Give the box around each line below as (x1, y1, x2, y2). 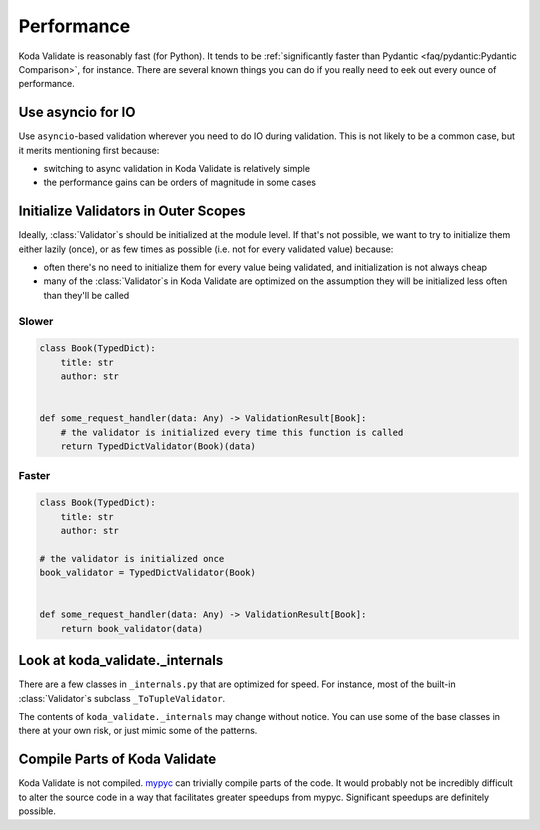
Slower (18, 314, 54, 328)
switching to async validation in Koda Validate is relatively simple (43, 163, 310, 175)
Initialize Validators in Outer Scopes (18, 203, 246, 220)
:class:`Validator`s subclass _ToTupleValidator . (18, 692, 226, 704)
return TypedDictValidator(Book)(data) (60, 441, 257, 452)
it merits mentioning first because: (18, 144, 160, 156)
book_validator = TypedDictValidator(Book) (39, 567, 257, 579)
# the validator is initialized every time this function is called (60, 426, 404, 438)
